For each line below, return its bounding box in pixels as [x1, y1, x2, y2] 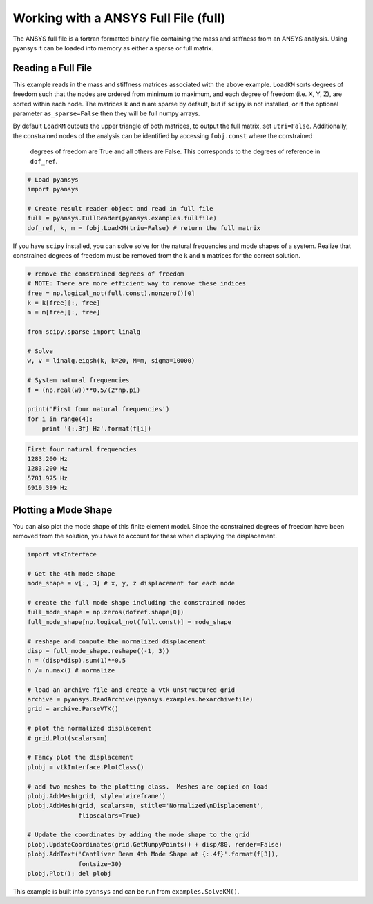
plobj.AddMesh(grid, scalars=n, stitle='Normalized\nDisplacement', [27, 802, 265, 810]
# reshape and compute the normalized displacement [27, 637, 207, 646]
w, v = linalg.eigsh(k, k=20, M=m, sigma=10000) [27, 357, 195, 365]
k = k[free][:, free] [27, 299, 101, 307]
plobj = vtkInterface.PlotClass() [27, 763, 144, 771]
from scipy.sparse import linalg [27, 328, 141, 336]
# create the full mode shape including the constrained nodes [27, 599, 247, 607]
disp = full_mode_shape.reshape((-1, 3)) [27, 647, 170, 655]
